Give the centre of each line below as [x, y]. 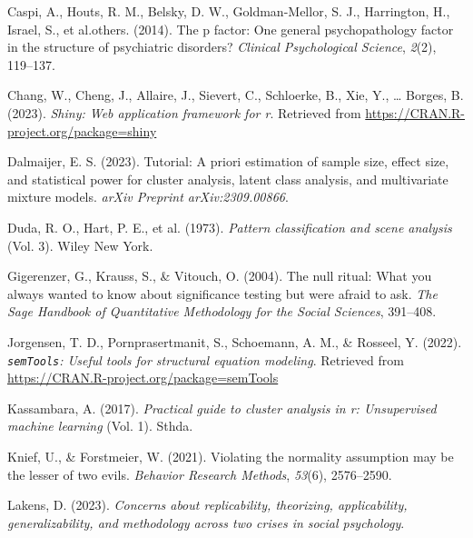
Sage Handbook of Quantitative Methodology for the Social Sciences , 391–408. [222, 311]
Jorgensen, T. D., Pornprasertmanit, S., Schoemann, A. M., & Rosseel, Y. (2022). [235, 341]
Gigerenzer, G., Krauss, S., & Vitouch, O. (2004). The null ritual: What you [220, 276]
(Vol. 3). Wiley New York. [80, 245]
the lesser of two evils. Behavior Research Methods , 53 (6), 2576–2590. [200, 474]
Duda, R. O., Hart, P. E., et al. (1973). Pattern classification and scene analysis [230, 227]
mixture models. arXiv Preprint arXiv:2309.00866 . [148, 197]
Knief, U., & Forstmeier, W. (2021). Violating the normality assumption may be [231, 456]
